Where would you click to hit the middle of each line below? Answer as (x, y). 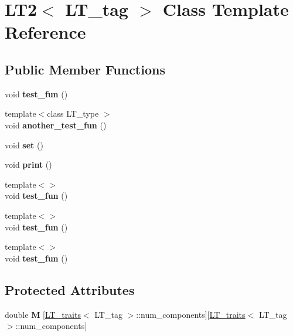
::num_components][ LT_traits (191, 314)
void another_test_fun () (56, 125)
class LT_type (73, 113)
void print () (28, 164)
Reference (45, 32)
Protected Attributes (70, 289)
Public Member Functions (85, 69)
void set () (24, 145)
